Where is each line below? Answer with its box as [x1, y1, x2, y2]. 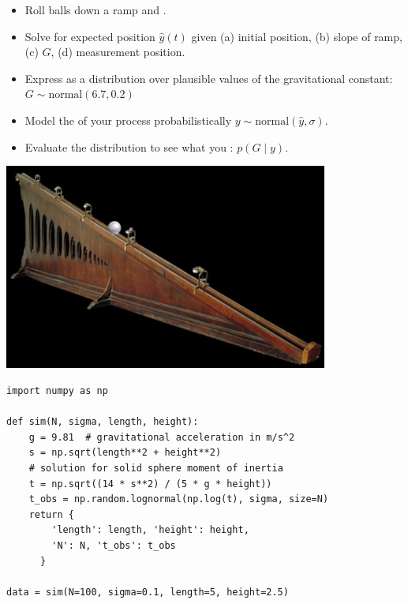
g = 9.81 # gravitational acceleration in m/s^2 [28, 431, 295, 443]
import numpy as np [6, 385, 108, 397]
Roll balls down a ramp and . [24, 2, 167, 17]
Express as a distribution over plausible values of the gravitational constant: [24, 69, 393, 86]
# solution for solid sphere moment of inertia [28, 463, 283, 475]
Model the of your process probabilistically [24, 111, 232, 128]
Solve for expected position [24, 28, 155, 44]
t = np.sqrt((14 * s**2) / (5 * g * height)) [28, 478, 272, 490]
